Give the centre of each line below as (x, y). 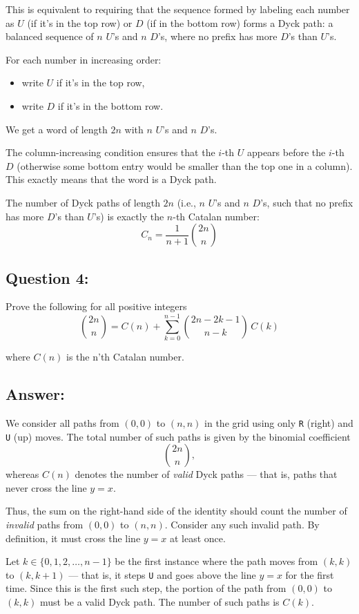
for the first (310, 574)
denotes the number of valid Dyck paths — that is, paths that (206, 474)
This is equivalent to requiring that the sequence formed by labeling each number (178, 9)
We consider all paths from (62, 422)
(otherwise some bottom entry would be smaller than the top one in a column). (185, 165)
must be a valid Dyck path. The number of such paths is (159, 601)
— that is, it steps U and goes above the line (162, 574)
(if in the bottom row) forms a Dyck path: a (240, 22)
